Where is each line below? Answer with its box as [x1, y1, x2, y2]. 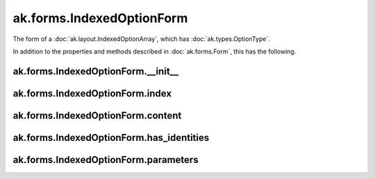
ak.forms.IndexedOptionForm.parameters [12, 153, 199, 166]
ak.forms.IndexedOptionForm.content [12, 110, 182, 121]
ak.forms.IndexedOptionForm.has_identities [12, 132, 210, 144]
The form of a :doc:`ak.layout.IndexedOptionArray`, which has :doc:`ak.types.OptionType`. [12, 35, 270, 43]
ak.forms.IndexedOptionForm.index [12, 87, 172, 99]
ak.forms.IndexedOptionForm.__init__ [12, 65, 179, 77]
